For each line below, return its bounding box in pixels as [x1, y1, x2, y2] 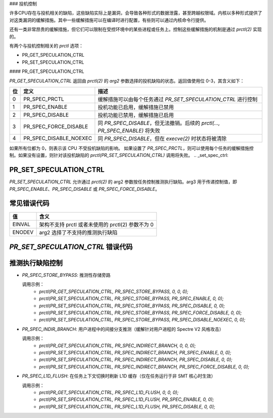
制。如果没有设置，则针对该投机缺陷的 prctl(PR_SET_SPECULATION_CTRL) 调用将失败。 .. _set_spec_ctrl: [9, 152, 229, 158]
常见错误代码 [9, 199, 50, 207]
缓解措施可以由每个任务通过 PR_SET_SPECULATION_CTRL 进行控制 [98, 96, 258, 103]
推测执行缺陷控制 [9, 259, 63, 267]
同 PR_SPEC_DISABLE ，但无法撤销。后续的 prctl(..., [98, 119, 220, 127]
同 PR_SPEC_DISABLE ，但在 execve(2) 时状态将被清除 [98, 135, 227, 142]
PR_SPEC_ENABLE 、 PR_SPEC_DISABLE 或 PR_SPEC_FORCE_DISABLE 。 [9, 186, 160, 192]
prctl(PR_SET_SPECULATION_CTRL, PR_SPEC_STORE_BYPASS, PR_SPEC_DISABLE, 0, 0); [39, 303, 225, 309]
